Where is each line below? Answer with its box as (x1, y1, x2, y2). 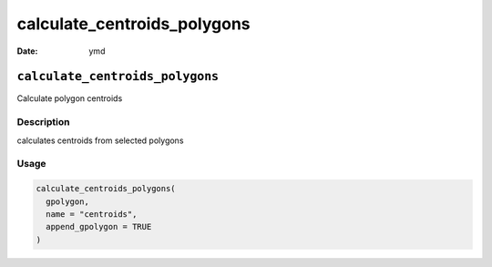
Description (16, 116, 70, 128)
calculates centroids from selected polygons (16, 135, 184, 146)
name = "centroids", (46, 209, 138, 219)
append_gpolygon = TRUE (46, 221, 152, 232)
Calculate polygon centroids (16, 93, 123, 104)
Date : (16, 46, 38, 56)
